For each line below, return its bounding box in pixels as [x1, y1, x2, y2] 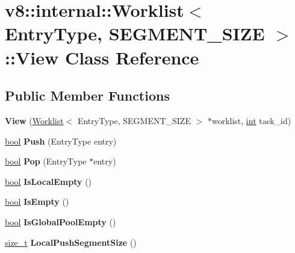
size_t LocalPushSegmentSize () [5, 236, 137, 248]
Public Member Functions [5, 86, 170, 105]
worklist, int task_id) [211, 114, 291, 126]
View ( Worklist [5, 114, 64, 126]
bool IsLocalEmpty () [5, 175, 92, 187]
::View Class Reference [5, 45, 199, 69]
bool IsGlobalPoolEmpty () [5, 215, 116, 228]
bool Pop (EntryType [5, 155, 87, 167]
